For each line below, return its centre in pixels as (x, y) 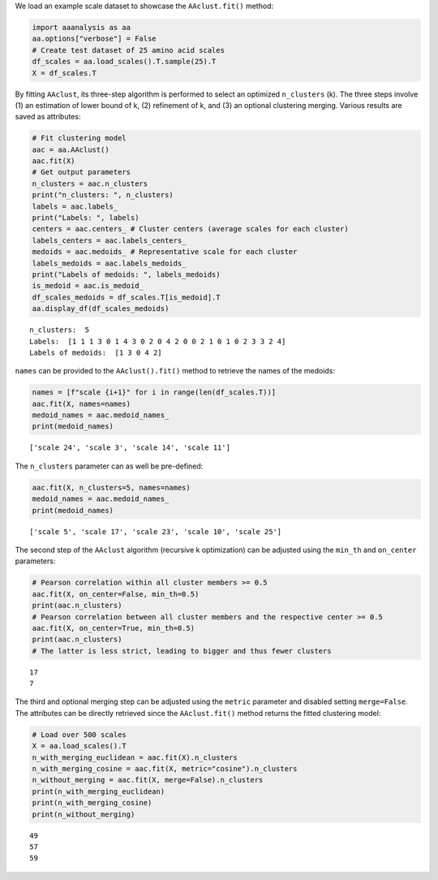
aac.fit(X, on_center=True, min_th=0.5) (113, 628)
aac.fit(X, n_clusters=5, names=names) (111, 487)
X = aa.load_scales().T (79, 746)
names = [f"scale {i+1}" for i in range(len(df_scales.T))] (154, 393)
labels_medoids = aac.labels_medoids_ (109, 263)
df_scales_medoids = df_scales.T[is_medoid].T (126, 297)
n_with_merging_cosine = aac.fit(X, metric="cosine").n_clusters (165, 769)
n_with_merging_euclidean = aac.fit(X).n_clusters (135, 757)
